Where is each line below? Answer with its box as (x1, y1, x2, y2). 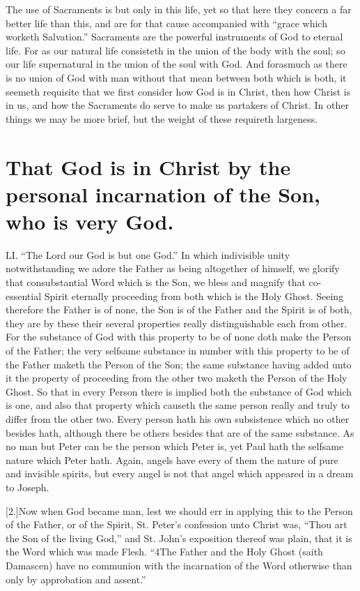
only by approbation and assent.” (6, 571, 146, 586)
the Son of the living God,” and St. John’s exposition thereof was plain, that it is (6, 530, 352, 545)
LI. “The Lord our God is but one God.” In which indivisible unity (6, 247, 290, 262)
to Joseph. (6, 479, 49, 494)
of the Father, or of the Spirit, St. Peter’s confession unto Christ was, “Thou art (6, 517, 347, 532)
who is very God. (6, 207, 174, 235)
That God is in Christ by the (6, 152, 291, 181)
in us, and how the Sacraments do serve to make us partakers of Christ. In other (6, 98, 349, 112)
